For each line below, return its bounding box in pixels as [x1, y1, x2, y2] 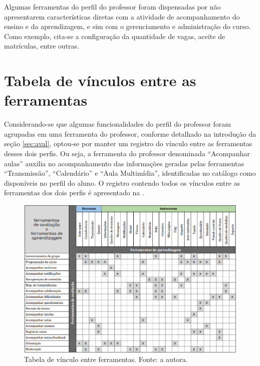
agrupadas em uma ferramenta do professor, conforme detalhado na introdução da [4, 128, 256, 139]
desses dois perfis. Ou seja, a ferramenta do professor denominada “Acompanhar [4, 148, 250, 159]
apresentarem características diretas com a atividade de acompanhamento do [4, 11, 240, 22]
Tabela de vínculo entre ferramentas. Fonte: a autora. [24, 354, 188, 364]
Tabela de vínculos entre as [4, 70, 196, 91]
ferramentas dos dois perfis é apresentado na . [4, 187, 144, 198]
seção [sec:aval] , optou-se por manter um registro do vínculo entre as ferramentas [4, 138, 252, 149]
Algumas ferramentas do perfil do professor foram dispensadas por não [4, 2, 221, 12]
